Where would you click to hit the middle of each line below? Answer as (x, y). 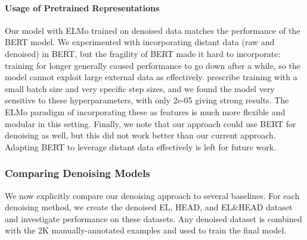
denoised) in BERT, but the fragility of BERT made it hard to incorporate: (143, 53)
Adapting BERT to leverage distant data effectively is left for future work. (141, 146)
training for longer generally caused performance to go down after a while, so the (153, 65)
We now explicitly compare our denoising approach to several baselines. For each (152, 195)
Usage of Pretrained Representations (82, 7)
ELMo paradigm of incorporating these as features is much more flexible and (145, 111)
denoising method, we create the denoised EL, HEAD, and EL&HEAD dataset (149, 207)
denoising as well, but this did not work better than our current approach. (140, 135)
